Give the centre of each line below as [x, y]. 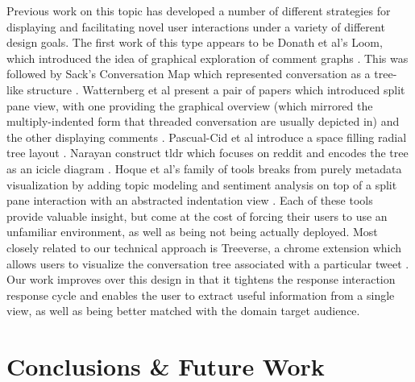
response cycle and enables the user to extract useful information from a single [201, 295]
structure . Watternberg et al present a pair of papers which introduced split [216, 89]
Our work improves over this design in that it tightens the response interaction [201, 279]
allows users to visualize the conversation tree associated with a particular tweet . [208, 263]
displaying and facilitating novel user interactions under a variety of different [196, 26]
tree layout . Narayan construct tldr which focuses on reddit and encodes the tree [207, 153]
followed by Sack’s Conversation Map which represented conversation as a [189, 74]
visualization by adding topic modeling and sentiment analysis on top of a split [202, 184]
